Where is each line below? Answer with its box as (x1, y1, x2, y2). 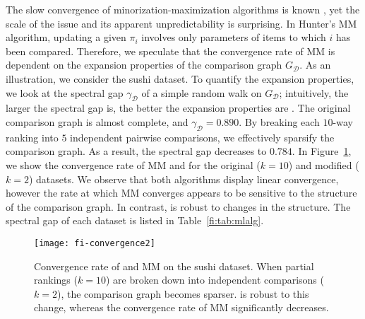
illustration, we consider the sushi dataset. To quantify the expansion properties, (6, 71, 354, 86)
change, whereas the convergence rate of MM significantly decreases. (34, 300, 329, 315)
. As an (299, 57, 331, 72)
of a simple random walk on (141, 85, 262, 100)
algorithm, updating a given (6, 30, 126, 45)
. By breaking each (239, 114, 320, 129)
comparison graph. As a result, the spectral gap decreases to (6, 144, 267, 158)
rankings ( (34, 272, 78, 287)
